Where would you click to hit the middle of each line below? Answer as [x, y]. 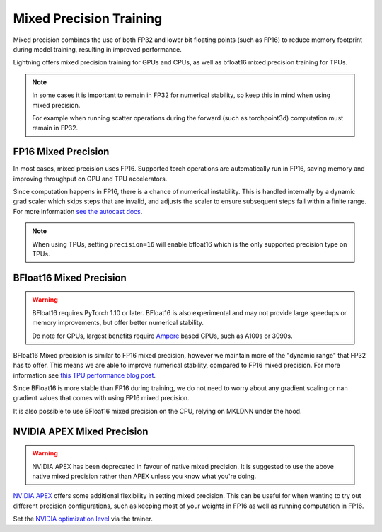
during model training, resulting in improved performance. [97, 49]
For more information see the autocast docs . [78, 211]
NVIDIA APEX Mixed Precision [81, 431]
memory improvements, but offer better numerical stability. [118, 323]
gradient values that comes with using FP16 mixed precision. [102, 398]
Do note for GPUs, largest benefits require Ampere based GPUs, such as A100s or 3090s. [162, 336]
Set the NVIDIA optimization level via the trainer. [83, 519]
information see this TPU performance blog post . [84, 375]
